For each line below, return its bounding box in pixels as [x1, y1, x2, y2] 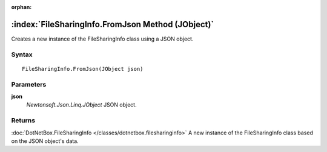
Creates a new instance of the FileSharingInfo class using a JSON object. [11, 35, 194, 42]
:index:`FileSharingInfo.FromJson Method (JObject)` [11, 19, 214, 30]
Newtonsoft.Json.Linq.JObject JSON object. [26, 101, 137, 108]
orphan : [11, 4, 32, 10]
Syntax [11, 50, 33, 59]
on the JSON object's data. [11, 137, 79, 145]
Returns [11, 116, 36, 125]
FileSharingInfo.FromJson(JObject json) [22, 65, 144, 72]
